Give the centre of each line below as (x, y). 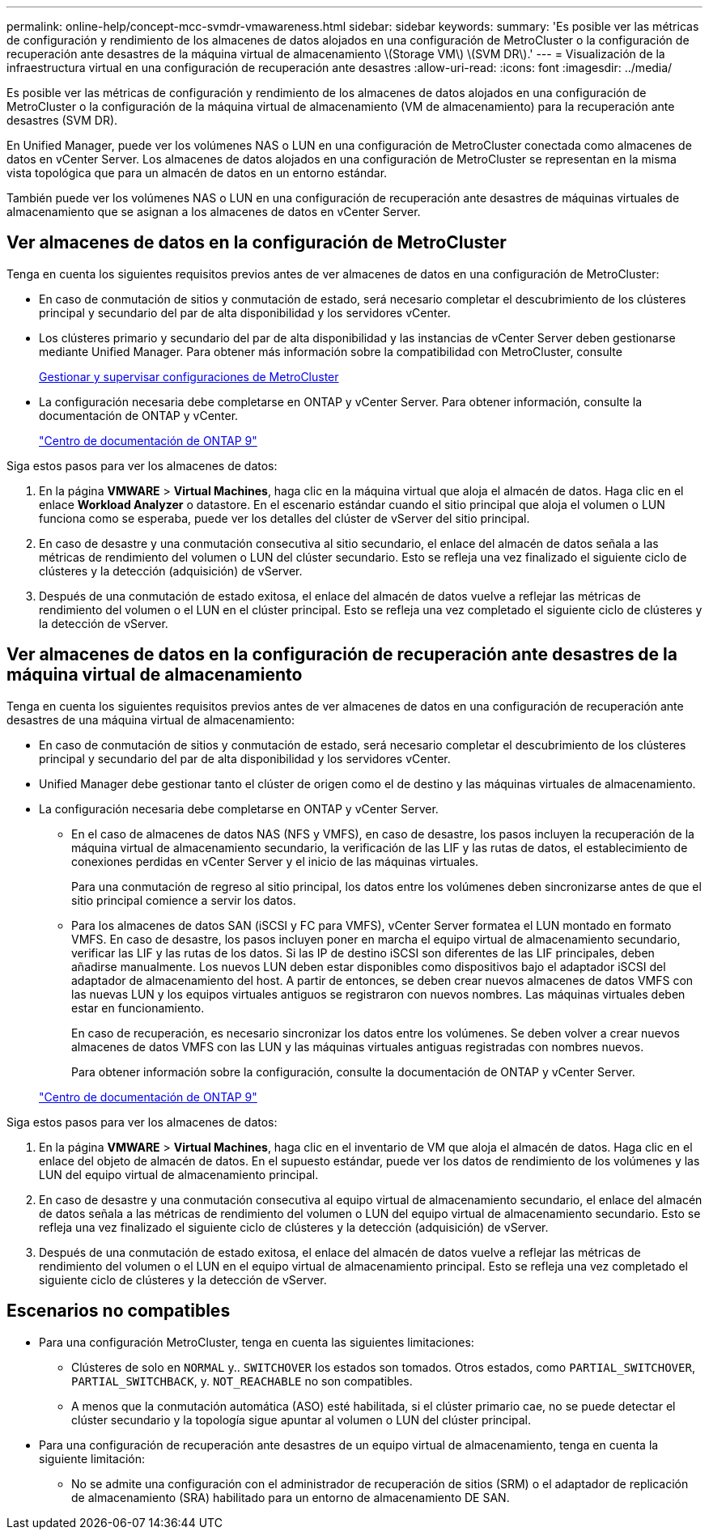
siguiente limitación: (92, 1458)
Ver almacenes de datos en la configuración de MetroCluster (257, 243)
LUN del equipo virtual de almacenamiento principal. (179, 1174)
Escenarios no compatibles (119, 1311)
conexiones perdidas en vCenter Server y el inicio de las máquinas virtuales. (275, 861)
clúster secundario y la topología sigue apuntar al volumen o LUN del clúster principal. (301, 1419)
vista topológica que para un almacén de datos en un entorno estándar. (197, 173)
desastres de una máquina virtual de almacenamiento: (151, 719)
